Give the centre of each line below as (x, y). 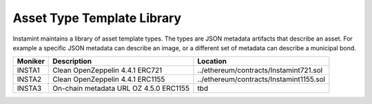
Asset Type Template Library (97, 18)
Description (72, 61)
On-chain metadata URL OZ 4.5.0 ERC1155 (121, 88)
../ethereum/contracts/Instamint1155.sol (261, 79)
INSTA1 (29, 70)
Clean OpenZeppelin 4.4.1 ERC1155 (109, 79)
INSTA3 (29, 88)
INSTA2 (29, 79)
